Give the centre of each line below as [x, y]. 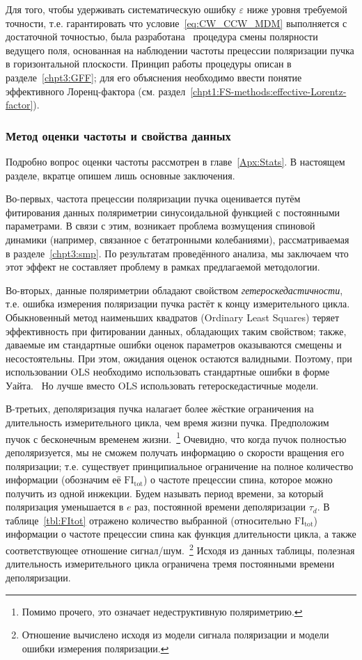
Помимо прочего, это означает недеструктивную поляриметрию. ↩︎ [162, 611]
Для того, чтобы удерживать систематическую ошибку [121, 9]
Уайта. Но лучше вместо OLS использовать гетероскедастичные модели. [162, 385]
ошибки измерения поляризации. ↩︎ [95, 648]
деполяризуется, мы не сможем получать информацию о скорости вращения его [175, 452]
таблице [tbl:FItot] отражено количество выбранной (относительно [149, 520]
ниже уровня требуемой [297, 9]
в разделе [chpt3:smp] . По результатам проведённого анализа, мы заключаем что [177, 253]
